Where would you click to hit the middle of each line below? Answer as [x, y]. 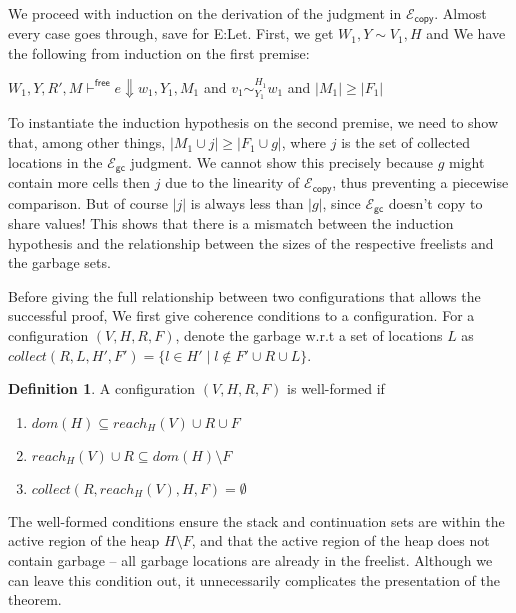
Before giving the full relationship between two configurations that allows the [244, 295]
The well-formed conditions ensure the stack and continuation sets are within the [256, 520]
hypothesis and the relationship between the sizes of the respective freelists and [251, 242]
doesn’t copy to [435, 202]
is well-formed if [336, 388]
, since [341, 202]
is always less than [247, 202]
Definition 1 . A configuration [102, 388]
